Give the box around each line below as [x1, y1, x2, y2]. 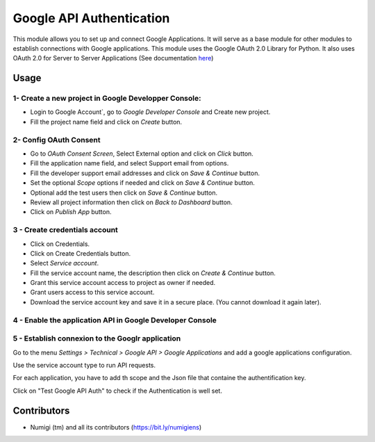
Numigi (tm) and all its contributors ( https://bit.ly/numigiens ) [30, 423, 202, 431]
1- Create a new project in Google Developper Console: [12, 94, 201, 104]
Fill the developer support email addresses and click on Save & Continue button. [30, 169, 260, 177]
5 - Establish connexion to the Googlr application [12, 334, 181, 343]
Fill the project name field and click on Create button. [30, 117, 183, 126]
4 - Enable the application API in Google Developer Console [12, 315, 217, 325]
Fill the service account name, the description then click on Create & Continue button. [30, 268, 276, 277]
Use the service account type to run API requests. [12, 361, 156, 369]
